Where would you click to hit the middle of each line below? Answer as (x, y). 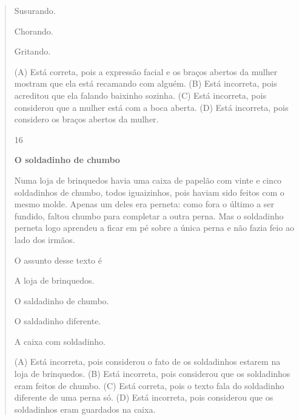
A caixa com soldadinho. (60, 341)
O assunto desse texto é (58, 260)
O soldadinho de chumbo (67, 160)
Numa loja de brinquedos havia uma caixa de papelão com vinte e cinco (148, 180)
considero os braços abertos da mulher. (86, 119)
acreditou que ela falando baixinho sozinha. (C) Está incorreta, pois (140, 95)
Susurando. (35, 10)
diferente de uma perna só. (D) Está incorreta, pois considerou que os (144, 397)
